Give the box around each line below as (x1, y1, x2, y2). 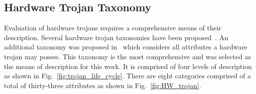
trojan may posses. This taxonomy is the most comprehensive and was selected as (4, 51, 251, 61)
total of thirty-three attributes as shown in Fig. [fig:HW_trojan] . (4, 80, 201, 90)
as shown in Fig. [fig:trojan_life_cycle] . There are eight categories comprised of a (4, 70, 251, 81)
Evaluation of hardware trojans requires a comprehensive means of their (4, 23, 221, 33)
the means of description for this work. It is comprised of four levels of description (4, 61, 252, 71)
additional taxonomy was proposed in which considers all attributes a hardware (4, 42, 248, 52)
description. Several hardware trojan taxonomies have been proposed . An (4, 32, 228, 42)
